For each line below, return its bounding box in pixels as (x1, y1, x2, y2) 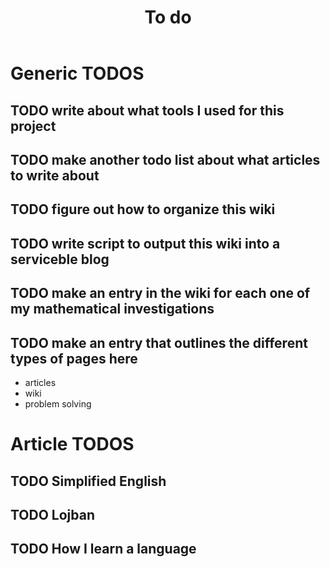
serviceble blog (10, 251, 110, 268)
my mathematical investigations (10, 301, 215, 318)
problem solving (24, 397, 92, 410)
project (10, 117, 57, 135)
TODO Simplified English (10, 472, 167, 490)
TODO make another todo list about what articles (10, 151, 321, 168)
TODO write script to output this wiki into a (10, 235, 281, 252)
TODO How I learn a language (10, 541, 197, 558)
